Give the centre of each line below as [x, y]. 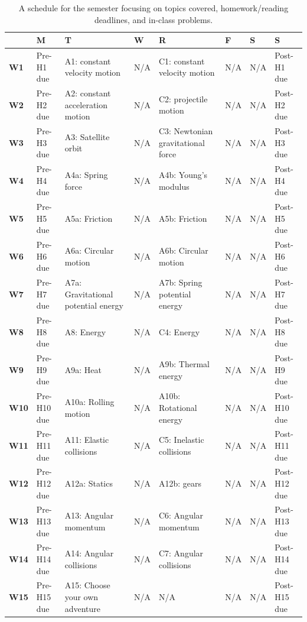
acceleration [86, 104]
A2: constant [88, 93]
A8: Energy [85, 331]
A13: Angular [89, 515]
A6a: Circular [89, 250]
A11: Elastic [87, 440]
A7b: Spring [180, 282]
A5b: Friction [183, 218]
